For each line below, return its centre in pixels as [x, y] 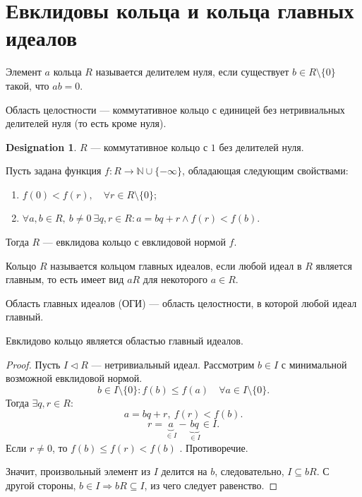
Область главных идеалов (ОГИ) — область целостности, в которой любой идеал [181, 303]
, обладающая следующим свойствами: [265, 170]
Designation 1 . [41, 146]
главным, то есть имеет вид [65, 279]
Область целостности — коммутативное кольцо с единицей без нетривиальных [175, 109]
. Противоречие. [214, 447]
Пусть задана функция [54, 170]
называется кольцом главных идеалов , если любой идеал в [176, 265]
